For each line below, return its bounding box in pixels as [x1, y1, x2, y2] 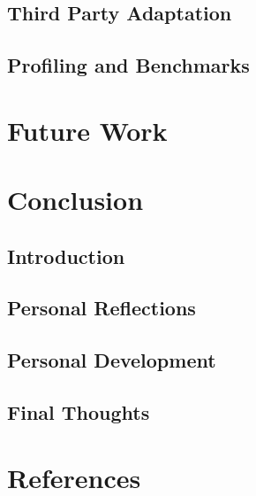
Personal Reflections [7, 294, 196, 322]
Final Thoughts [7, 399, 150, 426]
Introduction [7, 242, 125, 269]
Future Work [7, 112, 168, 148]
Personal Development [7, 346, 216, 374]
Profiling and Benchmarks [7, 51, 250, 79]
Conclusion [7, 182, 144, 218]
